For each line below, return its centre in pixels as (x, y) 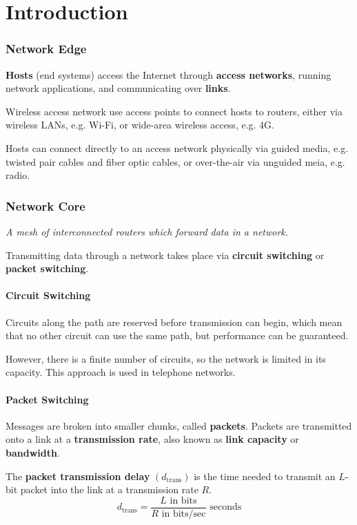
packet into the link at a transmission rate (109, 489)
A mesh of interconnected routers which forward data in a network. (147, 231)
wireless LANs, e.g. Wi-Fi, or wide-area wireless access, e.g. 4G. (140, 125)
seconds (226, 507)
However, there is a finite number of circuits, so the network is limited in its (166, 358)
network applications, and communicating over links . (118, 88)
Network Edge (46, 49)
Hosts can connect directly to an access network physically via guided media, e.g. (177, 147)
